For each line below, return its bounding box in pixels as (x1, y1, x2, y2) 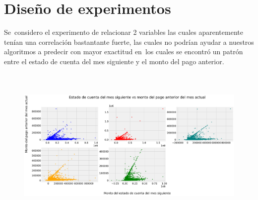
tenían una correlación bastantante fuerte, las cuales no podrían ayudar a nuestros (4, 36, 254, 47)
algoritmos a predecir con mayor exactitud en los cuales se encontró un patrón (4, 46, 243, 57)
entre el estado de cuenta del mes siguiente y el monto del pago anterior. (4, 56, 224, 66)
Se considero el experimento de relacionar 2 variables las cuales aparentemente (4, 27, 243, 37)
